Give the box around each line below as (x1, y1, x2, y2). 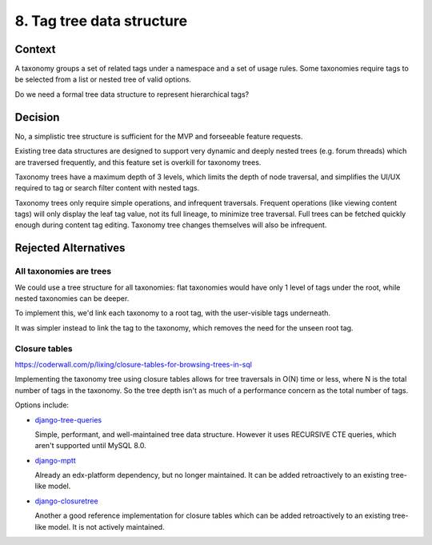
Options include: (14, 400, 70, 410)
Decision (14, 110, 60, 124)
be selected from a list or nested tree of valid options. (14, 74, 192, 84)
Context (14, 42, 56, 56)
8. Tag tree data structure (14, 12, 188, 30)
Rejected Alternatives (14, 241, 126, 255)
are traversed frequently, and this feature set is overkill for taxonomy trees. (14, 157, 262, 167)
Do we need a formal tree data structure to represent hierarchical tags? (14, 89, 250, 99)
